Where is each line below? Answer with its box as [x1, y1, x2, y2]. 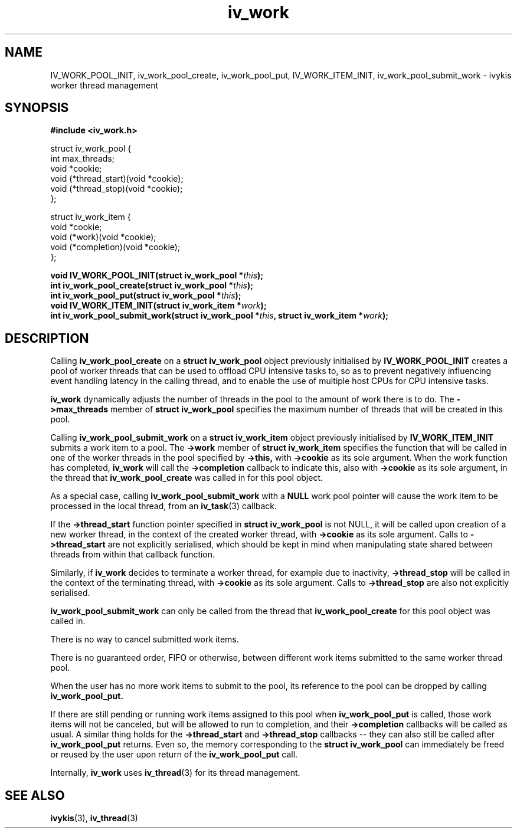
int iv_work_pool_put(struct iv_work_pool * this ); [50, 290, 241, 301]
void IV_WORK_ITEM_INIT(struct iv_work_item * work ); [50, 300, 267, 311]
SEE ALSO [5, 788, 65, 803]
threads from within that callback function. [50, 549, 215, 560]
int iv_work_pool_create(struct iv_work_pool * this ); [50, 280, 254, 291]
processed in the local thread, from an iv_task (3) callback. [50, 501, 277, 511]
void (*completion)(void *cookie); [50, 242, 181, 252]
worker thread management [50, 80, 159, 90]
